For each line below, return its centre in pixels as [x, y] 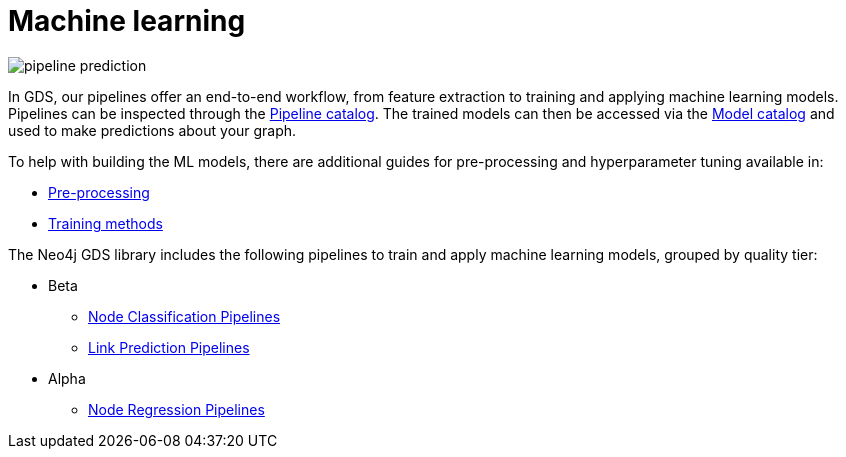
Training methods [105, 223]
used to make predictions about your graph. [152, 130]
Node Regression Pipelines [176, 409]
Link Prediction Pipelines [169, 347]
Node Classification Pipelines [184, 316]
